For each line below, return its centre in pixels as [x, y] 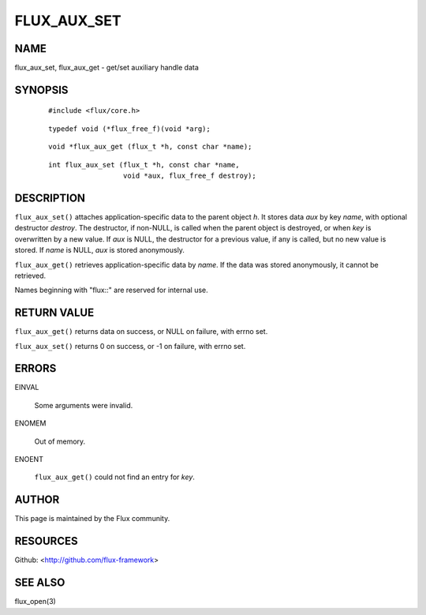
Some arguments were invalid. [84, 405]
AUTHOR [37, 500]
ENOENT [29, 459]
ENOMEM [30, 423]
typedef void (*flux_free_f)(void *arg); [129, 129]
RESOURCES [46, 541]
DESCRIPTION [50, 198]
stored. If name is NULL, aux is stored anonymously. [100, 250]
